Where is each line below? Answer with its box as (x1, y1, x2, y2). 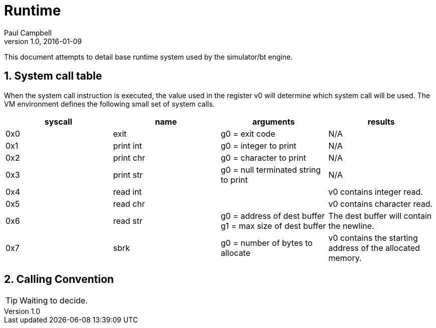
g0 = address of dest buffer (221, 210, 325, 221)
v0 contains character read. (328, 198, 433, 209)
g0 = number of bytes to (221, 237, 313, 248)
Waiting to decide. (20, 295, 88, 306)
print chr (113, 152, 146, 163)
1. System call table (4, 70, 102, 83)
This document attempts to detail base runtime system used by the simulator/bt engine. (4, 52, 293, 61)
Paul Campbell (4, 28, 52, 37)
